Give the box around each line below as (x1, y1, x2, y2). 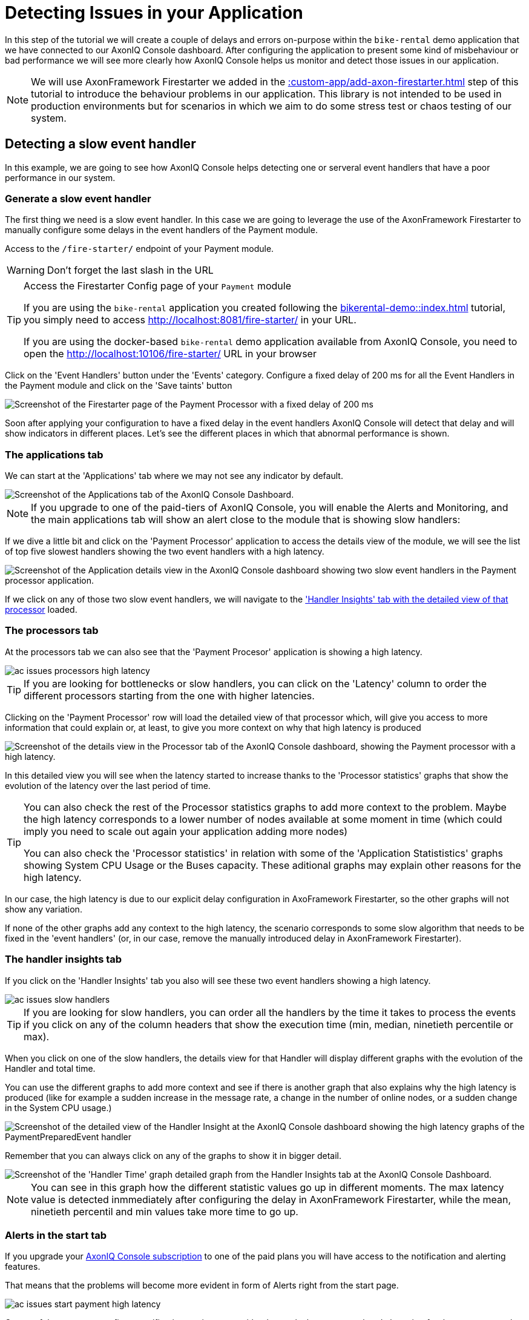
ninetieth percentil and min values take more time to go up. (31, 1205, 298, 1218)
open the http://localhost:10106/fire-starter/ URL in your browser (24, 348, 317, 360)
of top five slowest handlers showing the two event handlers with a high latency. (5, 546, 324, 557)
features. (5, 1261, 41, 1272)
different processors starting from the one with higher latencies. (24, 689, 315, 702)
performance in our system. (5, 172, 116, 183)
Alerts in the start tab (5, 1229, 107, 1241)
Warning (7, 264, 45, 277)
